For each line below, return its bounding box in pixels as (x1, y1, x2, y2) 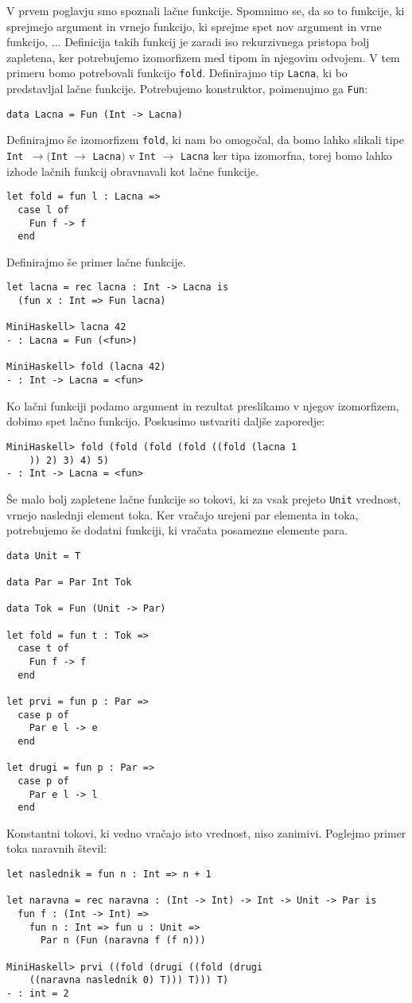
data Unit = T (6, 550, 81, 562)
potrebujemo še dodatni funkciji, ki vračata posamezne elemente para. (6, 522, 348, 538)
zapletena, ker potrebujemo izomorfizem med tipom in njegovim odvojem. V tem (6, 49, 400, 65)
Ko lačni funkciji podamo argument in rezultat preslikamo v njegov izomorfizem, (6, 397, 399, 414)
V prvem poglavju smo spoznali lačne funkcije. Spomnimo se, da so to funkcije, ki (6, 2, 405, 18)
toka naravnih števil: (6, 840, 107, 857)
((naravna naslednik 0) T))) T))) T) (29, 974, 229, 986)
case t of (17, 643, 69, 655)
